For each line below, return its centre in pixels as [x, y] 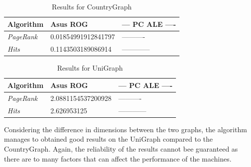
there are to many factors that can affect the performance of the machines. [118, 158]
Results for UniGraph [90, 68]
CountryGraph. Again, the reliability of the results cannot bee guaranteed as [121, 148]
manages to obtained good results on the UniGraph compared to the [109, 139]
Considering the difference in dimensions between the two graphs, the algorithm [125, 129]
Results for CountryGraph [92, 6]
